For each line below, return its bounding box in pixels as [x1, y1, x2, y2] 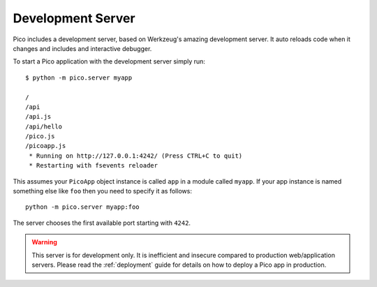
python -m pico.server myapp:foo [25, 203, 140, 211]
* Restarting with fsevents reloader [29, 161, 158, 170]
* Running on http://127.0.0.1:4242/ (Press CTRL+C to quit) [29, 152, 243, 160]
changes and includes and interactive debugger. [13, 44, 152, 52]
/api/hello [25, 122, 63, 131]
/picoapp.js [25, 142, 66, 150]
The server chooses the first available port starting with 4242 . [13, 219, 191, 227]
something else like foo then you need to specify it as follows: [13, 187, 192, 196]
